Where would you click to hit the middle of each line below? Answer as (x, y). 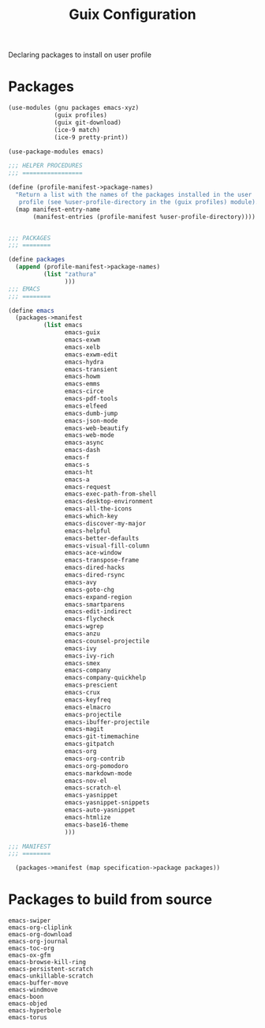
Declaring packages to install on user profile (80, 55)
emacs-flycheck (89, 619)
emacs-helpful (88, 531)
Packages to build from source (110, 900)
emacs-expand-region (98, 597)
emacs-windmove (33, 990)
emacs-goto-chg (89, 589)
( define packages (37, 260)
